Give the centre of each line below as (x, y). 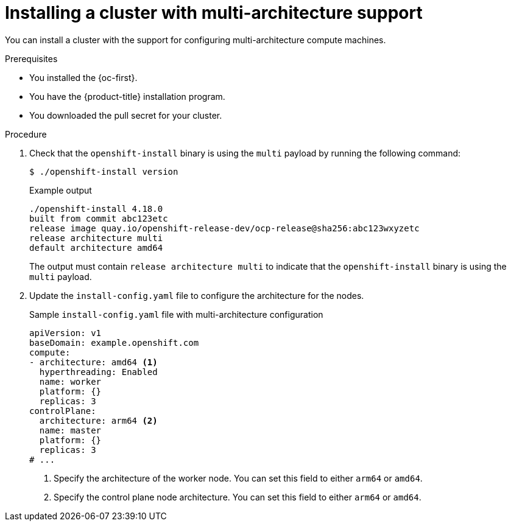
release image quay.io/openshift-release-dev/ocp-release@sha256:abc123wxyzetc (224, 228)
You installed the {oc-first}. (83, 77)
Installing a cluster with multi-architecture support (214, 13)
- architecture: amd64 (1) (93, 362)
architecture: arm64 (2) (98, 420)
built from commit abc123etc (99, 218)
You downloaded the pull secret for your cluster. (126, 115)
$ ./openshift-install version (104, 171)
